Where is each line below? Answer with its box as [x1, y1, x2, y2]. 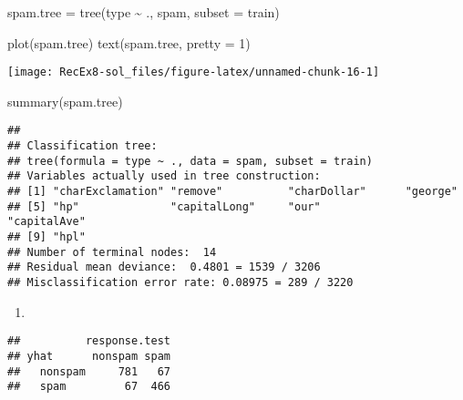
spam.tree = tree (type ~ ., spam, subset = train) [7, 3, 280, 21]
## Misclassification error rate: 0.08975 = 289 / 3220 [7, 276, 354, 289]
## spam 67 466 [7, 380, 170, 394]
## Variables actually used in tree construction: [7, 169, 321, 183]
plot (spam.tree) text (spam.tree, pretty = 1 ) [7, 33, 251, 52]
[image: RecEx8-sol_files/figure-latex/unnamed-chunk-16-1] [7, 66, 380, 79]
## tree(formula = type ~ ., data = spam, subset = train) [7, 154, 373, 168]
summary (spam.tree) [7, 91, 123, 110]
